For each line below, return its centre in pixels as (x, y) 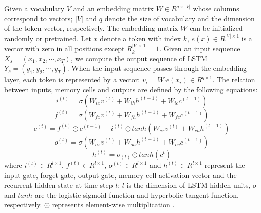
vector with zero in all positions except (64, 48)
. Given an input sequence (200, 48)
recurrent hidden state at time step (59, 185)
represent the (225, 165)
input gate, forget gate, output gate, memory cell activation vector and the (120, 175)
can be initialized (216, 28)
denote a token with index (141, 38)
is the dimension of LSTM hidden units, (189, 185)
